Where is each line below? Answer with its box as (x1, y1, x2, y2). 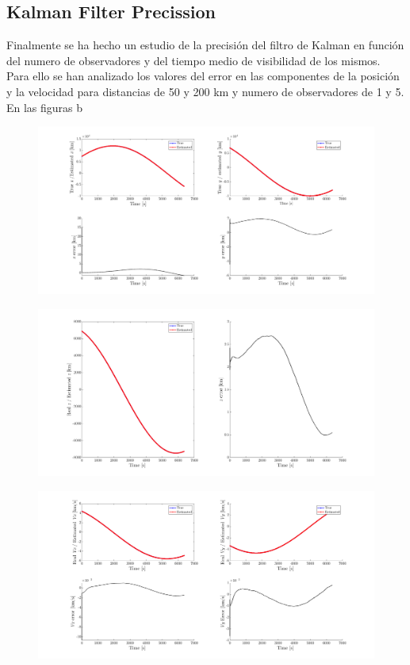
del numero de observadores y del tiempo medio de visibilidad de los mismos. (6, 52, 381, 68)
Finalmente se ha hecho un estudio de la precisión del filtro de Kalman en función (6, 37, 404, 53)
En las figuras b (6, 99, 83, 115)
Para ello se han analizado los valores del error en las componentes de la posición (6, 68, 400, 84)
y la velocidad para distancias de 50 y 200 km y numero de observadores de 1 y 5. (6, 83, 404, 99)
